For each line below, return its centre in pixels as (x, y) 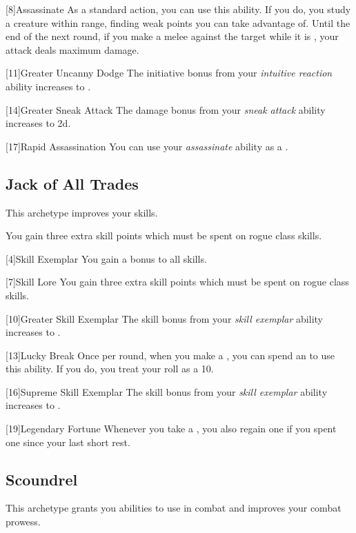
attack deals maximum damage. (72, 49)
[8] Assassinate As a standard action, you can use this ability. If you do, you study (178, 9)
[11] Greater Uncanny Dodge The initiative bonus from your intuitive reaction (169, 73)
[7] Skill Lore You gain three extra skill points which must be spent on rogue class (177, 282)
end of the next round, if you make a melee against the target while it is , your (172, 36)
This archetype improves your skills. (82, 212)
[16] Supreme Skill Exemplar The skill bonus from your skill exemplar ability (167, 391)
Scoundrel (42, 479)
